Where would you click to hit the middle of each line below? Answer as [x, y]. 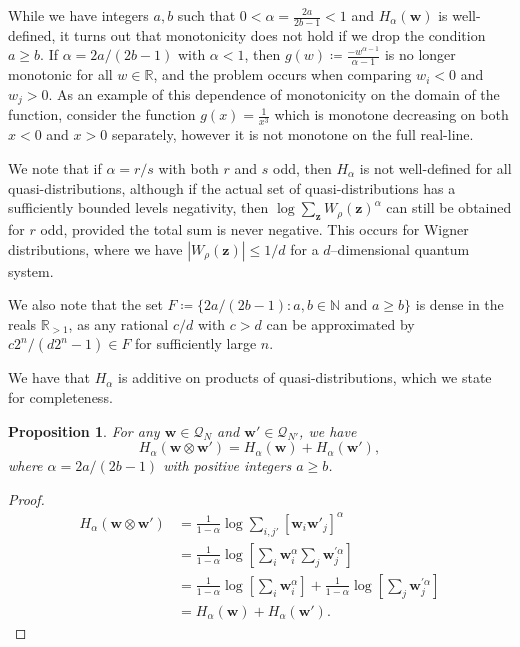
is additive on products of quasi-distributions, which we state [305, 377]
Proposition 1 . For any [84, 430]
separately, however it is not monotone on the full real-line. [292, 134]
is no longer [420, 54]
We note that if [55, 168]
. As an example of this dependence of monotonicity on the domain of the [274, 93]
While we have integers [78, 15]
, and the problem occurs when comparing [282, 74]
